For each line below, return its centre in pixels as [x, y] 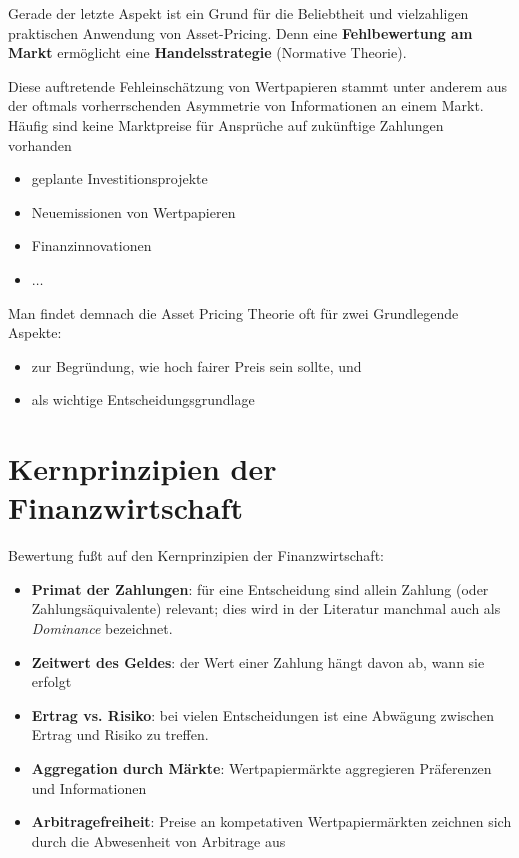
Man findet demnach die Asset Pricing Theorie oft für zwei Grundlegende [233, 312]
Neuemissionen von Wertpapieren [133, 211]
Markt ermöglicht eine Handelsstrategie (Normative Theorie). [207, 52]
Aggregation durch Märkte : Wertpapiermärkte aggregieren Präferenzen [261, 767]
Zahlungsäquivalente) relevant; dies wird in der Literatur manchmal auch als [266, 608]
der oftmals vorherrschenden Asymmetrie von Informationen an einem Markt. [246, 105]
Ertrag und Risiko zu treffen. [120, 734]
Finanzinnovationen [91, 245]
